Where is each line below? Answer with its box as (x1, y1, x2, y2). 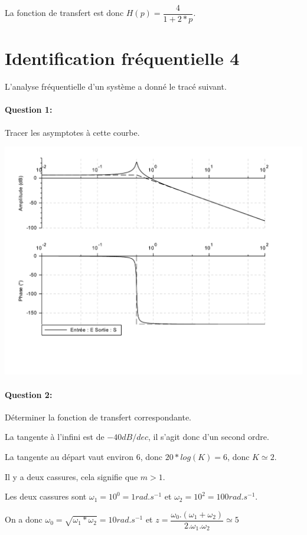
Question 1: (5, 103, 53, 116)
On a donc (5, 513, 43, 526)
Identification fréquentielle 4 (5, 46, 240, 70)
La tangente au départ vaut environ (5, 451, 134, 462)
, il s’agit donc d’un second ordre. (148, 430, 269, 443)
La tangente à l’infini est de (5, 430, 104, 443)
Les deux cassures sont (5, 490, 87, 503)
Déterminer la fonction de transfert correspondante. (5, 410, 191, 423)
